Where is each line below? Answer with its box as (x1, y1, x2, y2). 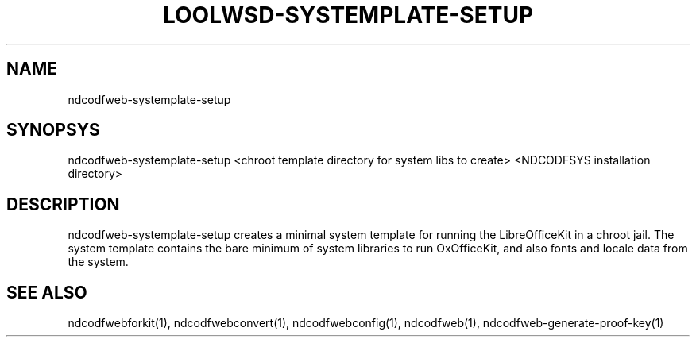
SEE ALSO (6, 282, 87, 303)
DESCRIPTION (6, 194, 120, 214)
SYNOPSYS (6, 120, 100, 141)
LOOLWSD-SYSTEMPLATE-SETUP (162, 2, 534, 29)
